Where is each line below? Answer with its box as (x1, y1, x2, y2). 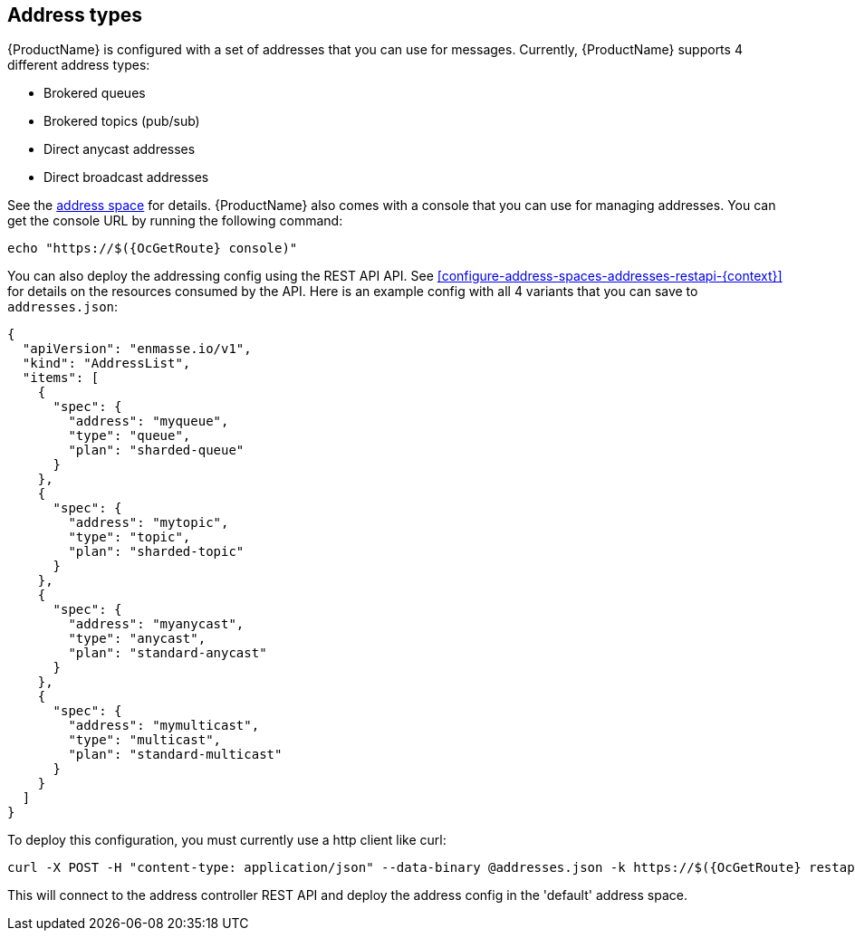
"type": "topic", (68, 530, 191, 545)
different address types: (7, 57, 150, 73)
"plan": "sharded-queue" (68, 443, 245, 458)
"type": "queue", (68, 428, 191, 444)
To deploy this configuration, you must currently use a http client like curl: (7, 832, 447, 848)
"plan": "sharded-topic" (68, 544, 245, 560)
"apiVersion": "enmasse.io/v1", (22, 341, 252, 357)
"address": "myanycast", (68, 617, 245, 632)
